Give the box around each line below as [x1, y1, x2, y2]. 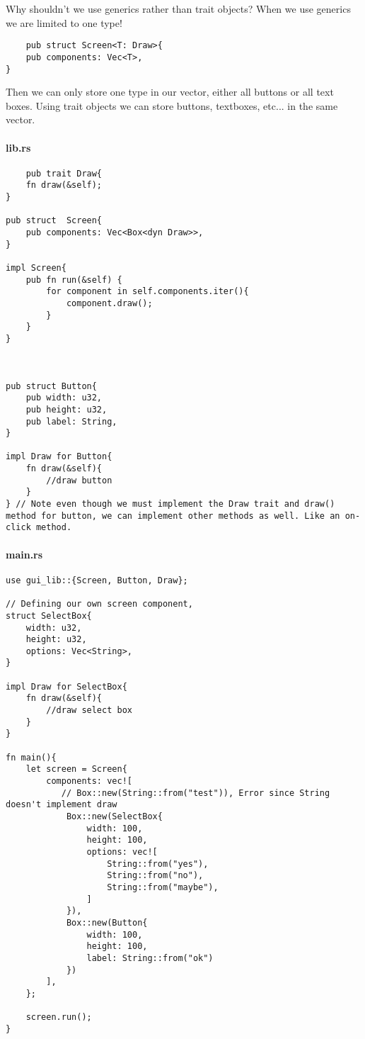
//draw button [46, 475, 112, 485]
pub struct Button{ [6, 381, 97, 391]
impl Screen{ [6, 262, 66, 273]
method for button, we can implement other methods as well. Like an [6, 510, 340, 521]
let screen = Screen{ [25, 764, 127, 775]
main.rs [6, 546, 43, 561]
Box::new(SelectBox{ [66, 811, 163, 821]
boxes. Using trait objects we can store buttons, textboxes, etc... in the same [6, 98, 338, 113]
